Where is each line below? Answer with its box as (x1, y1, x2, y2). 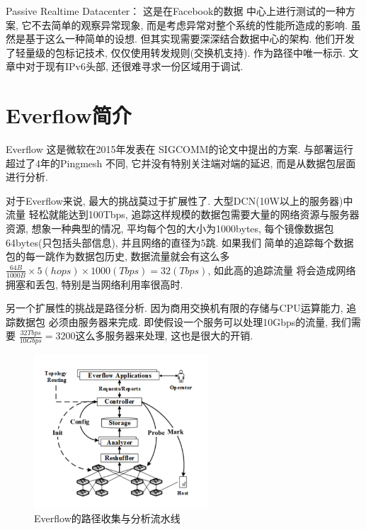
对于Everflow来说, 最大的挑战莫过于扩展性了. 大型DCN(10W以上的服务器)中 (6, 193, 353, 208)
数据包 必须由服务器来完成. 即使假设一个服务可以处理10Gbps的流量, (15, 314, 328, 329)
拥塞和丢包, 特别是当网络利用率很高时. (6, 276, 183, 291)
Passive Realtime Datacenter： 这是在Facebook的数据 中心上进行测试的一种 (6, 4, 346, 18)
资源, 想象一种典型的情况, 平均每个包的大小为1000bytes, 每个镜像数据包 (6, 221, 334, 236)
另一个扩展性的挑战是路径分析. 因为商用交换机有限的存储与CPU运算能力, (6, 300, 343, 315)
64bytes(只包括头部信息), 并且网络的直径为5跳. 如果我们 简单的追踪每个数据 (6, 235, 354, 249)
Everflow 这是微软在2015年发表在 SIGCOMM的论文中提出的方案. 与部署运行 (6, 142, 354, 157)
